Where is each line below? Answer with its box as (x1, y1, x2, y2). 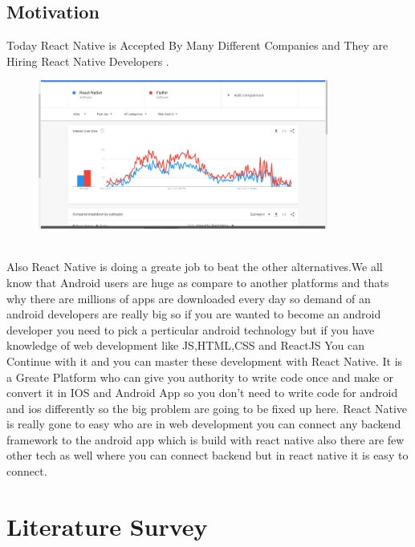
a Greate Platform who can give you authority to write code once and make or (6, 368, 393, 385)
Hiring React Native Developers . (6, 52, 169, 69)
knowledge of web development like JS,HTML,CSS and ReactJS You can (6, 337, 365, 354)
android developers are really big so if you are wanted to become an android (6, 306, 381, 322)
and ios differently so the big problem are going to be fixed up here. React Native (6, 399, 408, 416)
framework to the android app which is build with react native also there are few (6, 431, 405, 448)
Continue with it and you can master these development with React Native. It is (6, 352, 403, 369)
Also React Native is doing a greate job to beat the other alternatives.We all (6, 258, 383, 275)
